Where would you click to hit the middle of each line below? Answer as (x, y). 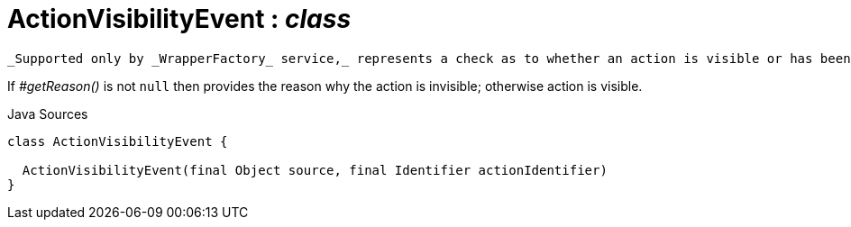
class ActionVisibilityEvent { (118, 141)
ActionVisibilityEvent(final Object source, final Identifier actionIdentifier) (315, 170)
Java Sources (48, 113)
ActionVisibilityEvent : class (179, 19)
